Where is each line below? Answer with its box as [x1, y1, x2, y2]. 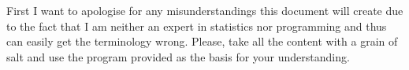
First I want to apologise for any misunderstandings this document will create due [6, 2, 403, 18]
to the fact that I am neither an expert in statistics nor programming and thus [6, 17, 387, 34]
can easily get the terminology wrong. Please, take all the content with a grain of [6, 33, 398, 50]
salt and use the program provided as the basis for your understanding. [6, 48, 350, 64]
